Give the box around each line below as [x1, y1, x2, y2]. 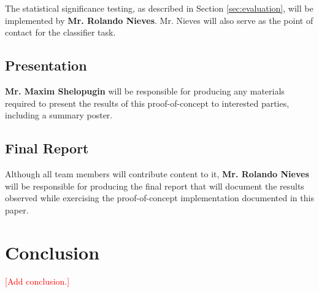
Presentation [5, 56, 87, 75]
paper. [5, 203, 29, 216]
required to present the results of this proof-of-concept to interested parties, [5, 96, 290, 109]
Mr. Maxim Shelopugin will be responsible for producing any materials [5, 84, 285, 97]
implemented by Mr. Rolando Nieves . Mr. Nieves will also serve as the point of [5, 13, 313, 26]
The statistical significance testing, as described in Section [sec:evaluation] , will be [5, 2, 313, 14]
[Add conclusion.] [5, 275, 70, 288]
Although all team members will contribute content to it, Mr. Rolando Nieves [5, 167, 309, 180]
